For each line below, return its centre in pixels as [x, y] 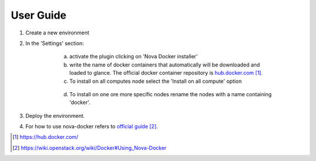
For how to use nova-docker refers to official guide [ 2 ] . [92, 127]
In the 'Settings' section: [55, 43]
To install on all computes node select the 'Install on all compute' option [156, 81]
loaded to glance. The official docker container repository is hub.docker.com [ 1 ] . [166, 73]
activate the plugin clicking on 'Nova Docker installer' [134, 57]
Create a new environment [57, 33]
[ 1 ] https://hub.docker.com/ [45, 137]
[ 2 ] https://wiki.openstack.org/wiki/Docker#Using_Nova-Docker [90, 148]
